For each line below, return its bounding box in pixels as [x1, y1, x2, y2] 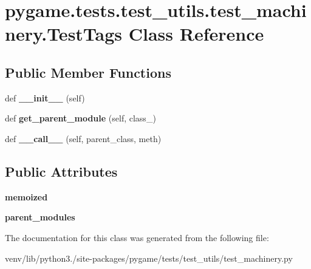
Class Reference [128, 21, 264, 46]
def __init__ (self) [5, 91, 85, 104]
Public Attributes [5, 162, 118, 180]
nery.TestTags [5, 21, 123, 46]
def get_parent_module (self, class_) [5, 112, 156, 124]
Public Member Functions [5, 63, 171, 81]
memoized [5, 190, 48, 203]
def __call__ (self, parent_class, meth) [5, 132, 162, 145]
